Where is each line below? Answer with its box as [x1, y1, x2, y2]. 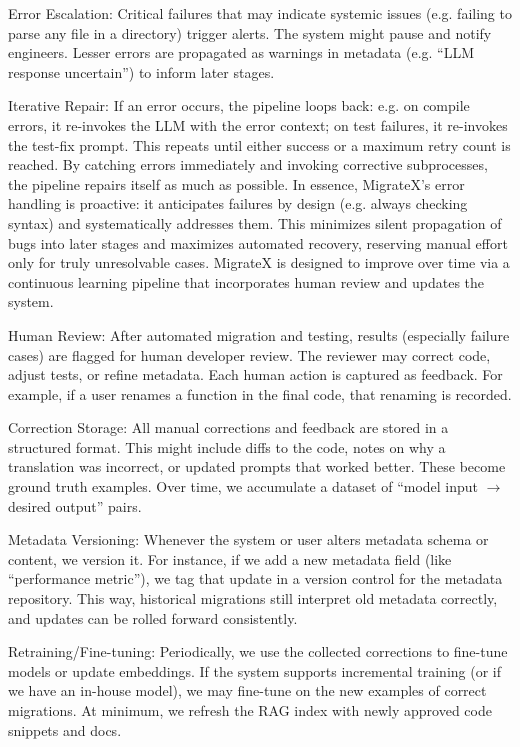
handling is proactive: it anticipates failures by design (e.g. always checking [8, 193, 468, 214]
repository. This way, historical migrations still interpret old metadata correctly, [8, 588, 498, 609]
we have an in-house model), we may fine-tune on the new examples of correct [8, 680, 487, 701]
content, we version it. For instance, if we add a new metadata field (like [8, 548, 452, 569]
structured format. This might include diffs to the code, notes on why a [8, 436, 446, 457]
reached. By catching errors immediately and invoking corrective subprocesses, [8, 154, 488, 175]
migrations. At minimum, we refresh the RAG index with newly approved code [8, 700, 492, 720]
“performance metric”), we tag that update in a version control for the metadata [8, 568, 503, 589]
